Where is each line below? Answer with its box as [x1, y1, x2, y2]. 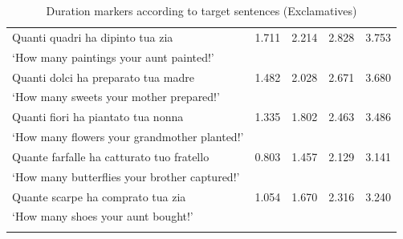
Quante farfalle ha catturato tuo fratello [12, 148, 210, 164]
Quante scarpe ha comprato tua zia [12, 188, 186, 205]
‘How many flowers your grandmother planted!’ [12, 128, 244, 145]
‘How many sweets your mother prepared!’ [12, 88, 220, 105]
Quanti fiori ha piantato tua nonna [12, 108, 184, 125]
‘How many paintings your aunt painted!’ [12, 48, 214, 65]
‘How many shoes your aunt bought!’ [12, 208, 193, 225]
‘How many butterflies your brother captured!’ [12, 168, 240, 184]
